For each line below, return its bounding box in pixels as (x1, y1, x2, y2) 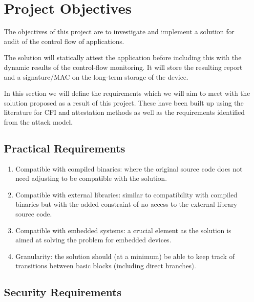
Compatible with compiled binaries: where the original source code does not (15, 163, 243, 173)
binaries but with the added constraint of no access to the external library (15, 199, 237, 209)
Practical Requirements (4, 140, 126, 155)
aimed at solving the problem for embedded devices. (15, 235, 171, 245)
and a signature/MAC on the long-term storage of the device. (4, 71, 189, 82)
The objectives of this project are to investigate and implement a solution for (4, 26, 234, 37)
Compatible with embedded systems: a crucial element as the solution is (15, 225, 232, 235)
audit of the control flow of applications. (4, 36, 124, 46)
